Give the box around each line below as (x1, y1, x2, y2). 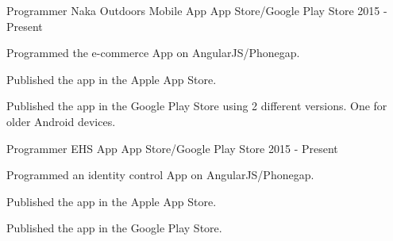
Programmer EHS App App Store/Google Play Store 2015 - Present (6, 140, 338, 156)
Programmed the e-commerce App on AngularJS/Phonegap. (6, 44, 300, 61)
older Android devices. (6, 113, 116, 129)
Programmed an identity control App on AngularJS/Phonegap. (6, 166, 314, 183)
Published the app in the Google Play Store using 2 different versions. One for (6, 98, 387, 114)
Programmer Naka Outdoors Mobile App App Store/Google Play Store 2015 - (6, 2, 387, 18)
